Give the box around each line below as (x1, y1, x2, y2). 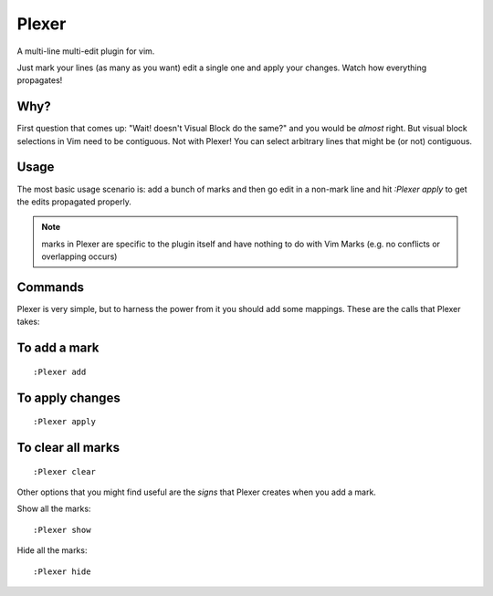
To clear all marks (16, 440, 121, 455)
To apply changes (16, 390, 121, 405)
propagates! (16, 75, 63, 86)
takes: (16, 316, 40, 328)
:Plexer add (33, 366, 87, 377)
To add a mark (16, 340, 100, 356)
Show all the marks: (16, 503, 91, 515)
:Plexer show (33, 525, 91, 535)
